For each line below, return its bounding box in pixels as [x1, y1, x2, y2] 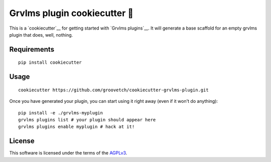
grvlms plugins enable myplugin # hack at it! [18, 124, 135, 130]
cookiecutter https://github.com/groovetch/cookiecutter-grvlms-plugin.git [18, 87, 209, 93]
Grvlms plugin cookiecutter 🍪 [9, 8, 134, 19]
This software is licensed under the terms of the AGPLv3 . [9, 150, 127, 156]
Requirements [9, 45, 55, 54]
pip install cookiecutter [18, 60, 82, 65]
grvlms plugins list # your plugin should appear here [18, 117, 156, 122]
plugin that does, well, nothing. [9, 32, 73, 38]
